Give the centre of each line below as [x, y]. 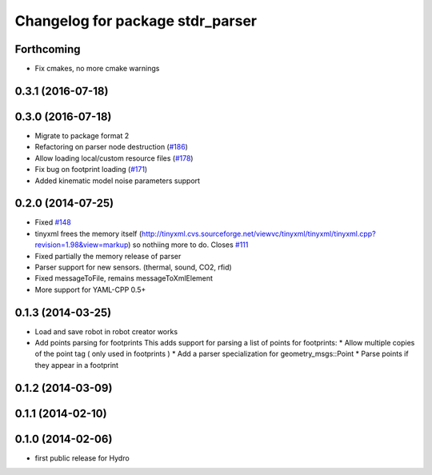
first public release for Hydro [82, 458]
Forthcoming [48, 49]
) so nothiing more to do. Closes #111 [188, 245]
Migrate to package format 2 [82, 135]
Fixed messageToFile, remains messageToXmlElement [124, 278]
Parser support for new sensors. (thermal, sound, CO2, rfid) [133, 267]
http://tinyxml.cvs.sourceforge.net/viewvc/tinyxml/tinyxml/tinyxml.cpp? [258, 234]
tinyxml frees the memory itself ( [88, 234]
